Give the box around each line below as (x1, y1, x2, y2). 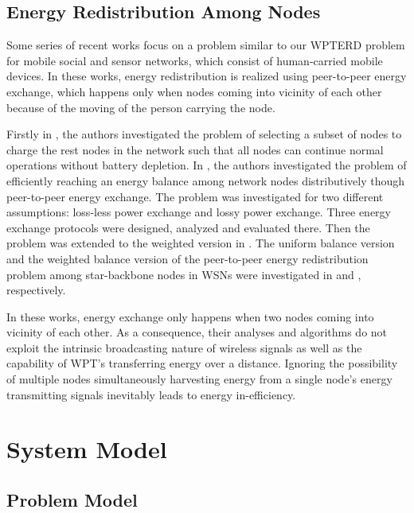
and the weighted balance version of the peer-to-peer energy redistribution (6, 250, 369, 266)
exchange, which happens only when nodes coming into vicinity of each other (6, 83, 382, 99)
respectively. (6, 282, 66, 298)
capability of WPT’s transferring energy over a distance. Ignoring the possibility (6, 355, 398, 371)
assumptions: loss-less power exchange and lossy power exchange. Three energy (6, 204, 391, 220)
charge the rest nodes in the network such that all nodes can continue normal (6, 141, 384, 157)
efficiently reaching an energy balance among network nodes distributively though (6, 172, 405, 188)
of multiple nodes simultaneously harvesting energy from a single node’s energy (6, 371, 393, 387)
